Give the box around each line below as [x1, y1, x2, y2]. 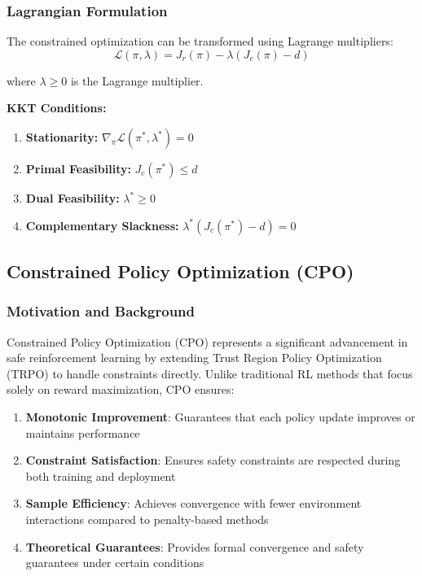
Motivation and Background [7, 301, 196, 321]
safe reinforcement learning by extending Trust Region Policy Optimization [7, 349, 382, 366]
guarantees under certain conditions [25, 554, 204, 571]
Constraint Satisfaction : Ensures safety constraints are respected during [25, 452, 401, 469]
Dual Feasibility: [25, 190, 120, 206]
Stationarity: [25, 129, 99, 145]
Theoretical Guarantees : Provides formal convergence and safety [25, 538, 364, 555]
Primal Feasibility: [25, 160, 131, 177]
